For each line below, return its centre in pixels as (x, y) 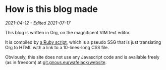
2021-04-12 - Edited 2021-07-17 (38, 23)
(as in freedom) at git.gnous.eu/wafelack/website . (56, 62)
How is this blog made (52, 9)
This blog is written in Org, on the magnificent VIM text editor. (68, 32)
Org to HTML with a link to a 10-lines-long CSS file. (57, 47)
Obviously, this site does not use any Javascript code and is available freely (82, 57)
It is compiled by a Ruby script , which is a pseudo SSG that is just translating (83, 42)
